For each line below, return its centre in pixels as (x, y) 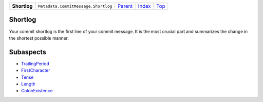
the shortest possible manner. (39, 38)
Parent (125, 6)
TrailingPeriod (35, 64)
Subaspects (28, 52)
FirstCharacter (36, 70)
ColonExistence (37, 91)
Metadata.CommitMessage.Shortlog (75, 6)
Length (28, 84)
